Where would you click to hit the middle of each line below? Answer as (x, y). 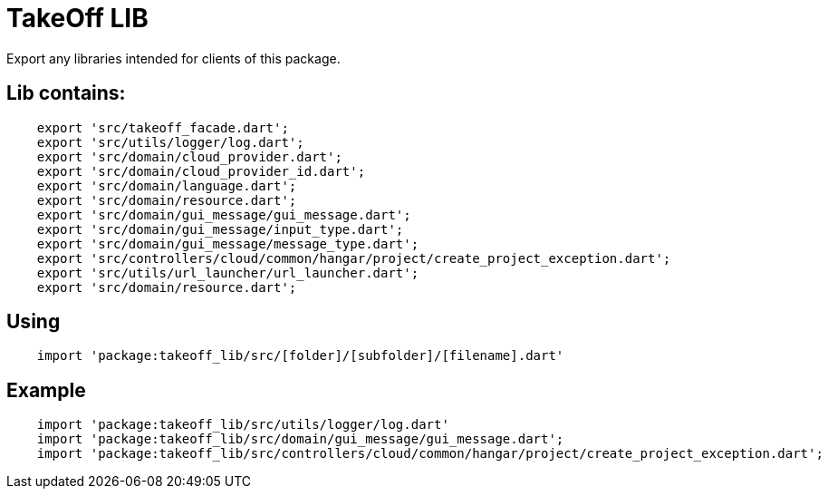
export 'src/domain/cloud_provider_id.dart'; (201, 171)
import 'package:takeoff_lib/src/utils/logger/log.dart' (243, 425)
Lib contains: (66, 93)
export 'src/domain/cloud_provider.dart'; (189, 156)
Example (46, 390)
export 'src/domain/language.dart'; (167, 185)
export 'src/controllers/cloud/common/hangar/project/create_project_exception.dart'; (354, 258)
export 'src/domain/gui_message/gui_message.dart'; (224, 214)
